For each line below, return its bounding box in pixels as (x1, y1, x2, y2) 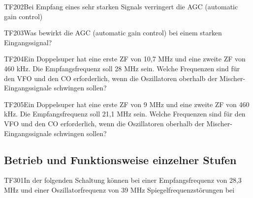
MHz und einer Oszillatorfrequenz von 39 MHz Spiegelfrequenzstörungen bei (4, 184, 235, 195)
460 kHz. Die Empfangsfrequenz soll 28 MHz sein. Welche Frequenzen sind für (4, 63, 240, 73)
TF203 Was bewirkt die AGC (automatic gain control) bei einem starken (4, 28, 222, 38)
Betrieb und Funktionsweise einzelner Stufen (4, 152, 237, 167)
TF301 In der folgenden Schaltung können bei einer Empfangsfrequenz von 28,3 (4, 175, 242, 185)
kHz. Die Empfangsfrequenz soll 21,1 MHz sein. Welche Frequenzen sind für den (4, 109, 246, 119)
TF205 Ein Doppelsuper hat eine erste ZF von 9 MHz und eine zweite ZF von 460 (4, 99, 250, 109)
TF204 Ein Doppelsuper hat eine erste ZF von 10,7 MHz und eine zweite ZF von (4, 54, 246, 64)
